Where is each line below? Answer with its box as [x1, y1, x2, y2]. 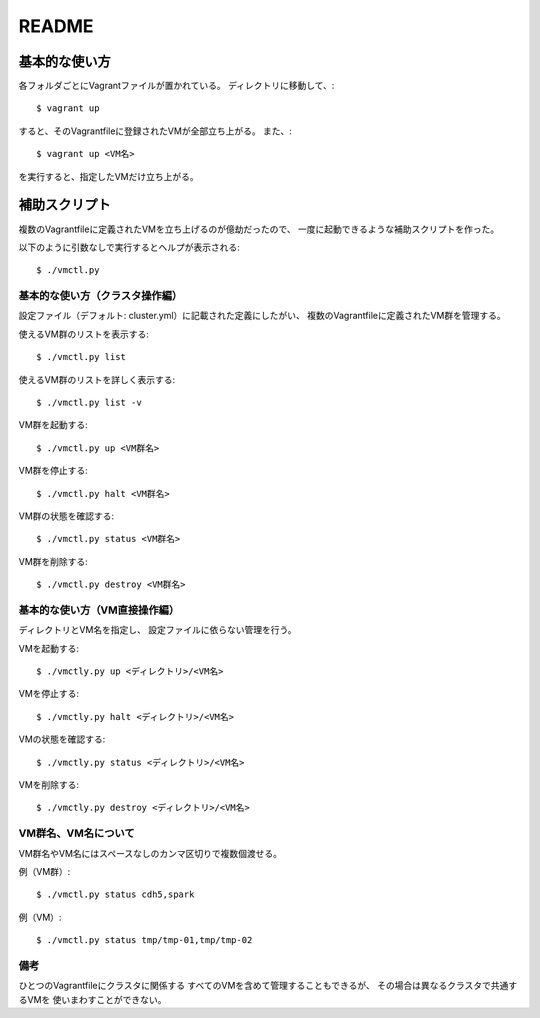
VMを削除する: [18, 779, 80, 791]
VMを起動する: [18, 642, 80, 654]
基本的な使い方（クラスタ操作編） [18, 289, 183, 303]
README [18, 15, 94, 37]
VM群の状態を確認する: [18, 510, 115, 522]
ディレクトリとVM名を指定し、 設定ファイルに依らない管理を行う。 [18, 624, 297, 636]
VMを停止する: [18, 688, 80, 700]
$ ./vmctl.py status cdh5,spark [36, 889, 195, 900]
